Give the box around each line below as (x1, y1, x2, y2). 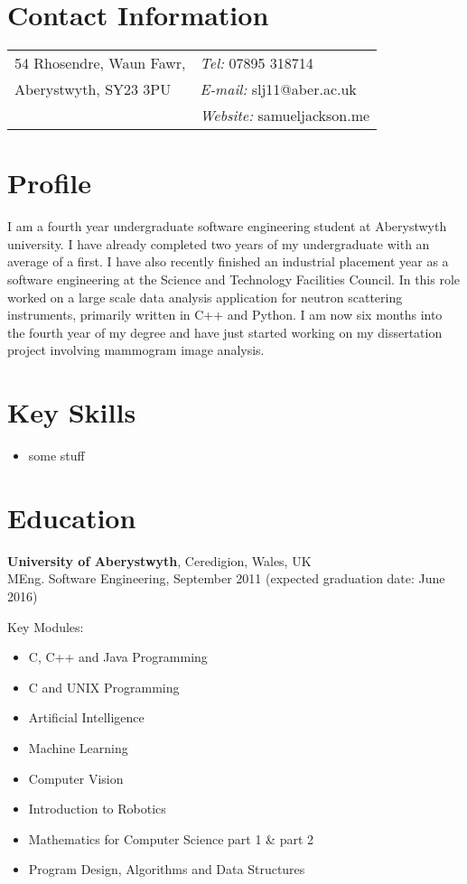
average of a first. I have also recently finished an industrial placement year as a (7, 252, 449, 271)
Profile (7, 164, 91, 201)
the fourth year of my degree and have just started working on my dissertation (7, 322, 443, 341)
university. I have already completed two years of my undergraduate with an (7, 234, 430, 253)
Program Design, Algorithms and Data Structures (28, 860, 305, 879)
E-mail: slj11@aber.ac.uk (200, 79, 357, 100)
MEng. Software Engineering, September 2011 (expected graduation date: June (7, 569, 445, 588)
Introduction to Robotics (28, 799, 166, 818)
